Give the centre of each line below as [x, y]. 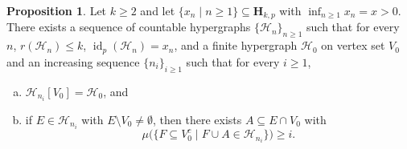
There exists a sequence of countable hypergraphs [129, 27]
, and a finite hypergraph [236, 45]
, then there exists [197, 119]
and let [158, 10]
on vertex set [353, 45]
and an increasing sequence [73, 61]
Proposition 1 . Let [57, 10]
